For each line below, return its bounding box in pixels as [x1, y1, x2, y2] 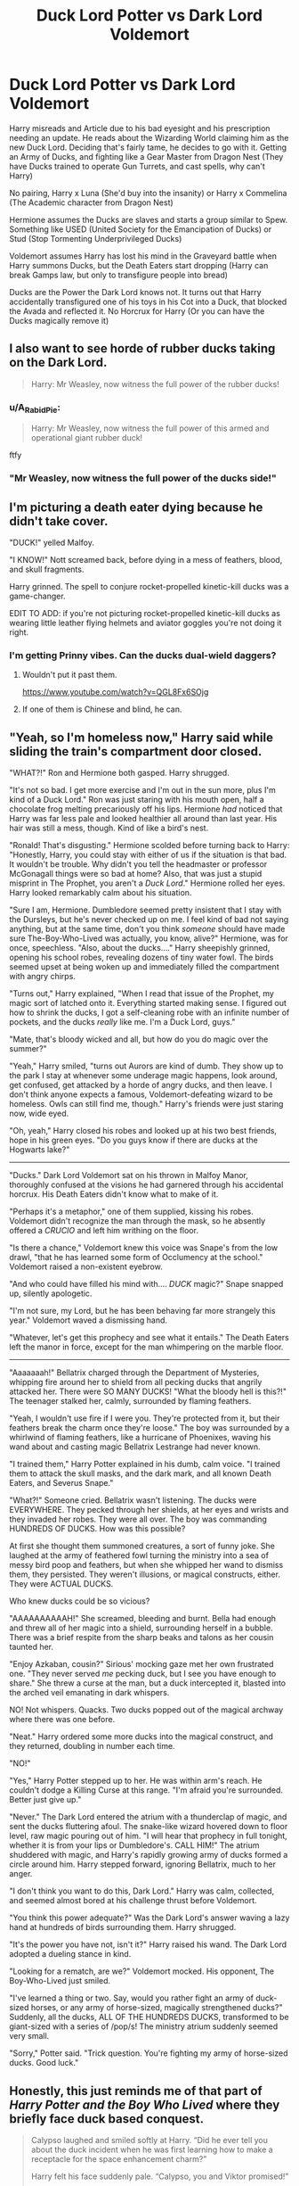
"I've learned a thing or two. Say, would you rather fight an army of [9, 1992, 254, 2003]
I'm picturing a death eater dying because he [9, 499, 263, 515]
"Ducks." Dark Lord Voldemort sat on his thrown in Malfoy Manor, [9, 1170, 249, 1181]
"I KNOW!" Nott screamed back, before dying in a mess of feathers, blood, [9, 555, 283, 565]
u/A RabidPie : [9, 400, 61, 415]
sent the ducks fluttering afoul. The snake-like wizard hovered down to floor [9, 1821, 288, 1832]
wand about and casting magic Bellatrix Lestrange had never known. [9, 1441, 261, 1452]
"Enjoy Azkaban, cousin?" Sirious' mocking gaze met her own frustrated [9, 1659, 274, 1670]
